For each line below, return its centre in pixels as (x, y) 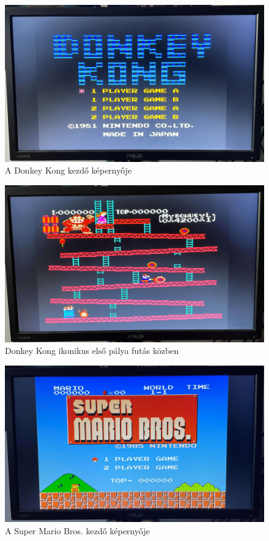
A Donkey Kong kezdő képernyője (68, 170)
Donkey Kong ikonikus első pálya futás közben (92, 351)
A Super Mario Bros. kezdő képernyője (77, 531)
